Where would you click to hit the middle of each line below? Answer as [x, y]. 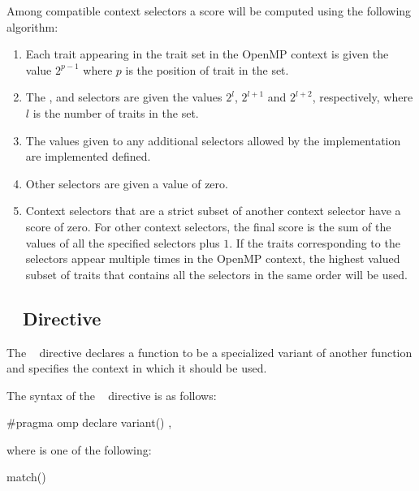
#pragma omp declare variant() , [89, 422]
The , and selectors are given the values [124, 97]
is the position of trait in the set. [207, 69]
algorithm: [32, 26]
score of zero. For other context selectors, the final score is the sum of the [208, 226]
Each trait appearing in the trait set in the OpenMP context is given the [207, 54]
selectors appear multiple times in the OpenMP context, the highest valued [213, 258]
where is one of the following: [79, 449]
